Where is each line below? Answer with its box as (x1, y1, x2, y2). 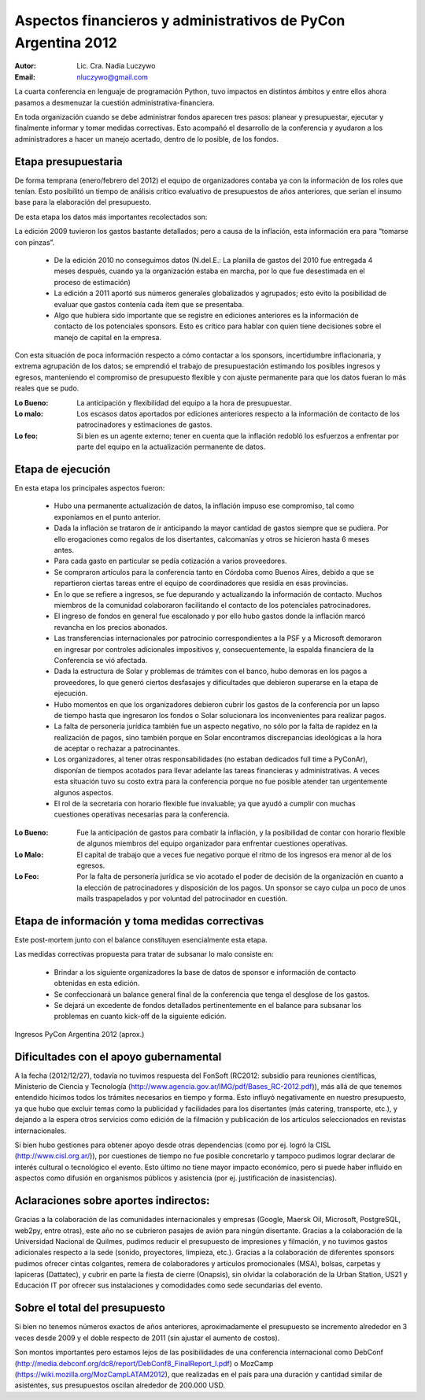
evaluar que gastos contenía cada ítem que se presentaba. (54, 299, 244, 309)
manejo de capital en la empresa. (54, 332, 161, 342)
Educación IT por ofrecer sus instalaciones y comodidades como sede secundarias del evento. (14, 1280, 323, 1291)
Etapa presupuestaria (14, 154, 124, 169)
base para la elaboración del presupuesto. (14, 198, 152, 207)
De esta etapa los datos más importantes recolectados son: (14, 212, 208, 221)
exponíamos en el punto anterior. (54, 512, 161, 521)
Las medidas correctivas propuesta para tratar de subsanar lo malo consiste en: (14, 950, 275, 959)
